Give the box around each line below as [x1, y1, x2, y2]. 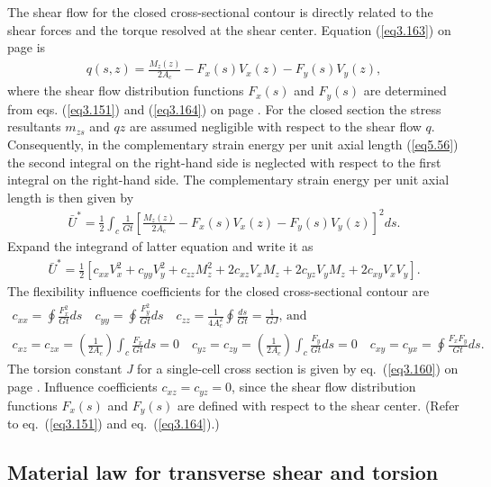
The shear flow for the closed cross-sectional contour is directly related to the [7, 3, 433, 21]
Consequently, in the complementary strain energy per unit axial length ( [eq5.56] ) [7, 135, 459, 153]
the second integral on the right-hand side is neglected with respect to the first [7, 152, 441, 171]
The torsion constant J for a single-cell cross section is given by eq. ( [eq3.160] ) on [7, 359, 459, 378]
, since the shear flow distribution [232, 377, 416, 396]
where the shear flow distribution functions [7, 81, 244, 100]
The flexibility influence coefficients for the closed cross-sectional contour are [7, 282, 430, 301]
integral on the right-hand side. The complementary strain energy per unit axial [7, 170, 450, 189]
